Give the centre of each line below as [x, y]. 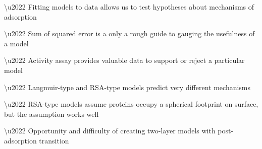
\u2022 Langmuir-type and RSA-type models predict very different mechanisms [127, 87]
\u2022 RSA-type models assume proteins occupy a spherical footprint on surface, [131, 104]
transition [54, 140]
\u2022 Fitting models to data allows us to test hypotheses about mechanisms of [129, 7]
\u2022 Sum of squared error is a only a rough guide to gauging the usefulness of [129, 33]
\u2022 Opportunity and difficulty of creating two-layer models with [110, 131]
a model [16, 43]
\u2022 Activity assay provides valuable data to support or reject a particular [124, 60]
